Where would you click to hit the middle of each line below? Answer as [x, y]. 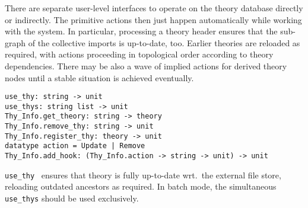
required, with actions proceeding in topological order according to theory [139, 54]
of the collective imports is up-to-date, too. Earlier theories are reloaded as [164, 42]
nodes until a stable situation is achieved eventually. [99, 77]
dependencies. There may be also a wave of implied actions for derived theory [146, 65]
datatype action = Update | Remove [75, 146]
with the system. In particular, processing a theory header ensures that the [141, 31]
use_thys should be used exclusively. [72, 198]
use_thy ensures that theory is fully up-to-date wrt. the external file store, [143, 175]
